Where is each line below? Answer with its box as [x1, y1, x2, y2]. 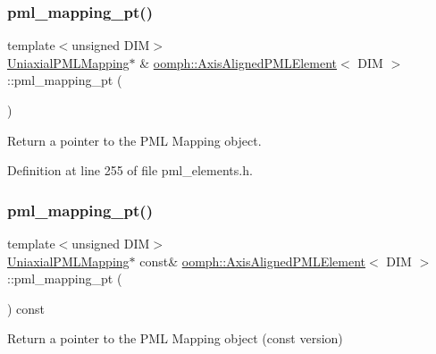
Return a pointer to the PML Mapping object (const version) [7, 329, 343, 348]
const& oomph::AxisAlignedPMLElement [139, 251, 366, 270]
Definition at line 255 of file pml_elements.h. [7, 161, 253, 180]
